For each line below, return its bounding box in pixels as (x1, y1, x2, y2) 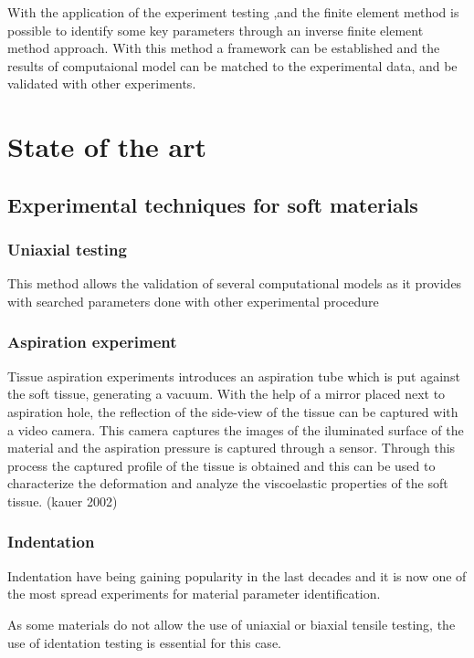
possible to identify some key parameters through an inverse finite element (7, 20, 424, 39)
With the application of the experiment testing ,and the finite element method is (7, 3, 459, 21)
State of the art (7, 128, 207, 165)
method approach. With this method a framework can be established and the (7, 38, 440, 57)
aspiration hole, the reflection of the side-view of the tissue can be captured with (7, 402, 458, 421)
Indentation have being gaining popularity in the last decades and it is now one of (7, 566, 467, 585)
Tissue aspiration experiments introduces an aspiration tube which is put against (7, 366, 460, 385)
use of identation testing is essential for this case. (7, 632, 281, 652)
